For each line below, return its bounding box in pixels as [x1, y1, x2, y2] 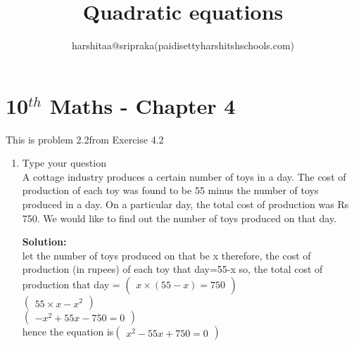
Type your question [22, 155, 106, 170]
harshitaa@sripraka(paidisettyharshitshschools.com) [71, 38, 295, 53]
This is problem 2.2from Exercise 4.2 [6, 132, 164, 146]
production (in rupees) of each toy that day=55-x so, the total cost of [22, 262, 323, 276]
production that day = [22, 277, 120, 291]
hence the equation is [22, 324, 114, 338]
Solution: [22, 234, 67, 249]
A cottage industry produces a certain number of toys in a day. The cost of [22, 169, 346, 184]
